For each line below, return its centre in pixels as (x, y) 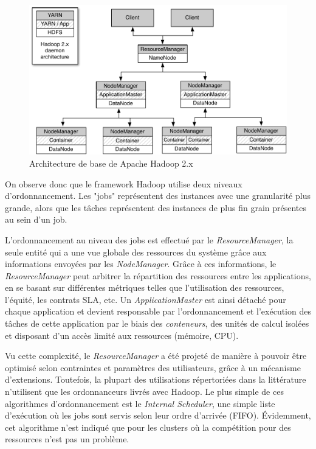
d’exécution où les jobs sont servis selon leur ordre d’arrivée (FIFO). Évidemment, (158, 415)
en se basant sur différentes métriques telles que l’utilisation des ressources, (145, 287)
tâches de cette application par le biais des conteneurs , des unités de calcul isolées (157, 323)
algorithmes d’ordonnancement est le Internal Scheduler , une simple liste (140, 403)
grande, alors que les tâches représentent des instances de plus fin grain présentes (156, 207)
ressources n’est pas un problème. (67, 439)
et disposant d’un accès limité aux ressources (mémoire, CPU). (122, 335)
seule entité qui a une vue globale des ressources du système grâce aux (136, 252)
